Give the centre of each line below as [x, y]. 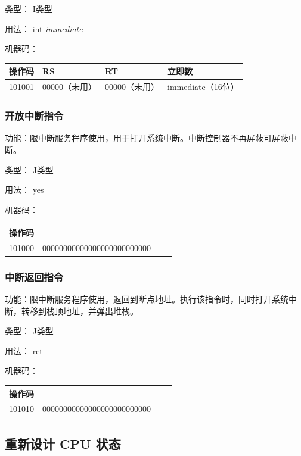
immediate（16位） [203, 87]
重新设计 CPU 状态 [63, 443]
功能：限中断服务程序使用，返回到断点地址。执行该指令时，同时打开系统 [147, 299]
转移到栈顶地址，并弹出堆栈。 [80, 310]
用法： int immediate [44, 28]
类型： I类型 [29, 8]
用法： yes [24, 190]
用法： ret [24, 350]
